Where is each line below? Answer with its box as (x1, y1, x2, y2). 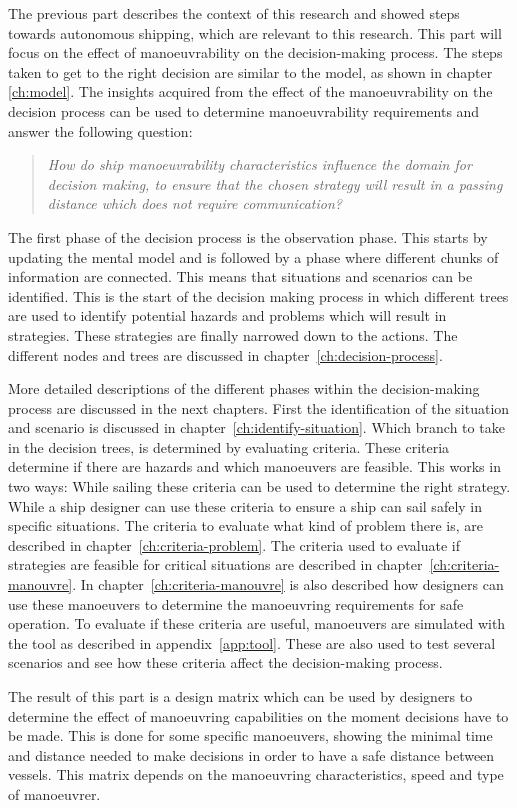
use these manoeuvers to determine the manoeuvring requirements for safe (8, 593, 464, 614)
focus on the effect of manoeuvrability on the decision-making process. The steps (8, 42, 503, 63)
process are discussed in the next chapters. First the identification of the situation (8, 397, 510, 418)
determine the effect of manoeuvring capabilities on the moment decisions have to (8, 705, 509, 726)
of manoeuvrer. (8, 783, 101, 804)
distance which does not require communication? (47, 193, 342, 214)
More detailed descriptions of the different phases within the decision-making (8, 378, 480, 399)
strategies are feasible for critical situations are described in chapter (8, 554, 423, 575)
